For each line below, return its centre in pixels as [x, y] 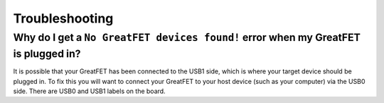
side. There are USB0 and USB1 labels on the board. [90, 91]
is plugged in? [47, 54]
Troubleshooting [63, 18]
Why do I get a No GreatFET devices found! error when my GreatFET [187, 37]
